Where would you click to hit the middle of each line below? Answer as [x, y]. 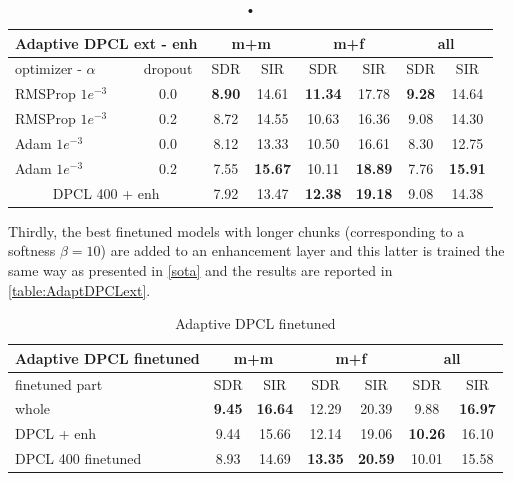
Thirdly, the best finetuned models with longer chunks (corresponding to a [236, 230]
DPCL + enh [56, 433]
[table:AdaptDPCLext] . [79, 289]
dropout [168, 68]
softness [32, 250]
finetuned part [59, 383]
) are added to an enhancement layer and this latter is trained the [302, 250]
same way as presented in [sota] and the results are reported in [200, 269]
